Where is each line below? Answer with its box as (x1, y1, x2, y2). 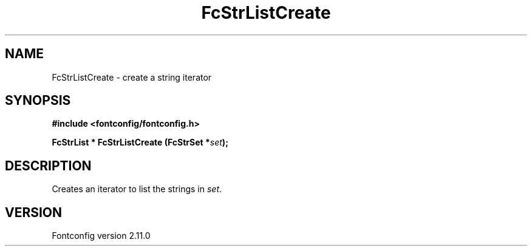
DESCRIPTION (5, 158, 92, 173)
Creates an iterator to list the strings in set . (52, 184, 222, 195)
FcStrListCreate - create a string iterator (52, 72, 212, 82)
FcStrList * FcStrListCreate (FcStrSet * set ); (52, 137, 228, 148)
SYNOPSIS (5, 93, 71, 109)
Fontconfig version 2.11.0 (52, 230, 151, 241)
